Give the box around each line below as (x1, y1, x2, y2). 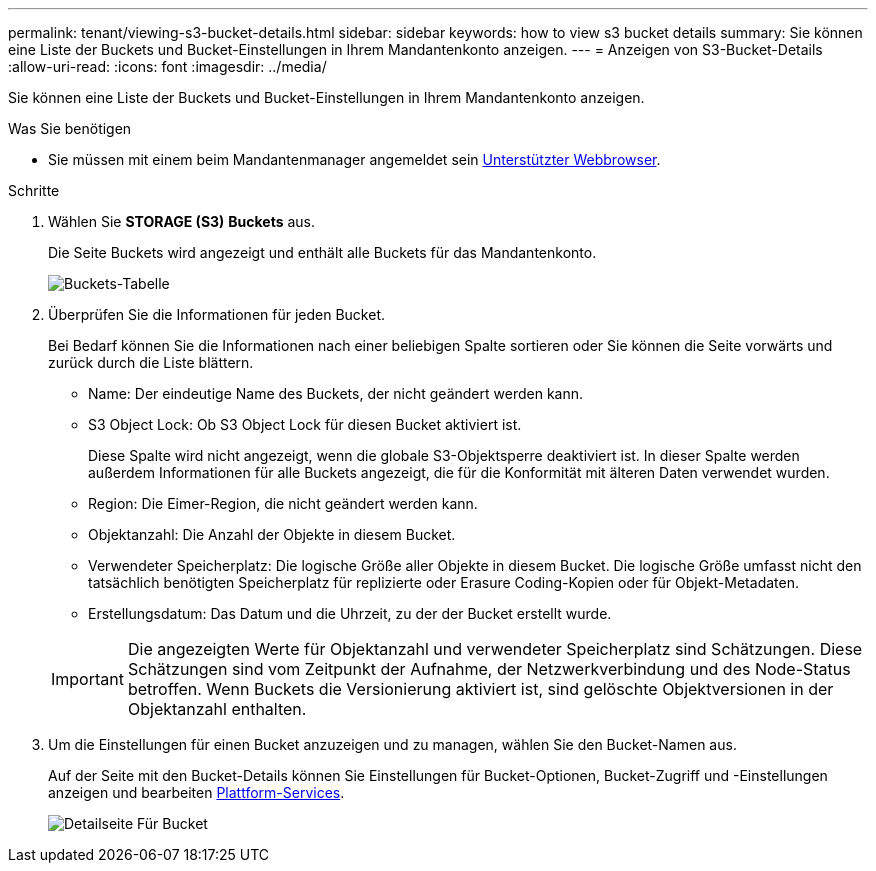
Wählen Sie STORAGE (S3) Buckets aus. (48, 213, 316, 230)
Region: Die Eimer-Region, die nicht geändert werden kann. (88, 495, 478, 512)
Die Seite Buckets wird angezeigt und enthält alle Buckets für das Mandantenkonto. (48, 244, 597, 261)
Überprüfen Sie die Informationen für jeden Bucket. (48, 306, 386, 323)
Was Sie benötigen (8, 120, 132, 137)
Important (51, 669, 124, 689)
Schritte (8, 182, 60, 199)
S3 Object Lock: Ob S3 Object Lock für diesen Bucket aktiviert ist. (88, 416, 522, 433)
